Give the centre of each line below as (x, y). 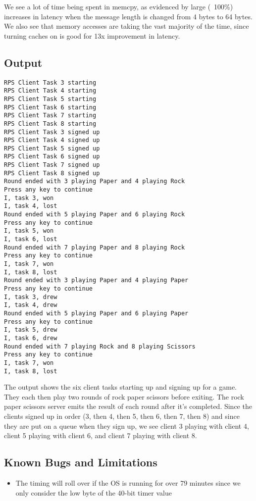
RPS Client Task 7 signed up (52, 165)
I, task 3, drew (31, 297)
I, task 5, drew (31, 330)
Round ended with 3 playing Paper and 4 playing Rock (95, 181)
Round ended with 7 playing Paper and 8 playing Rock (95, 247)
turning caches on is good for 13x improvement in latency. (92, 35)
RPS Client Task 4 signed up (52, 140)
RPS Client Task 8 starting (50, 124)
